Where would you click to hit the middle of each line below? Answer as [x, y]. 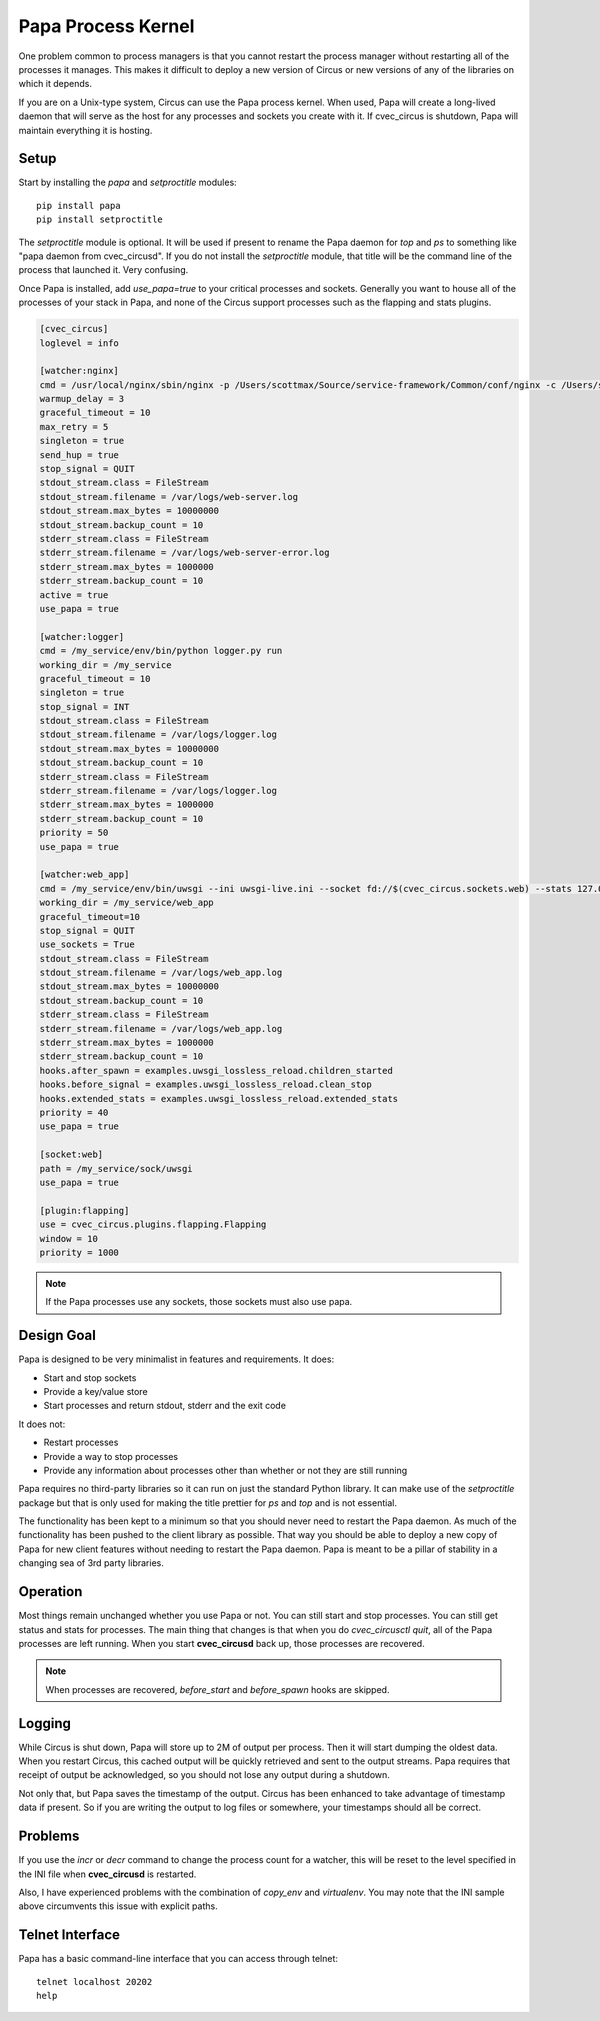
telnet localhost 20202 [94, 1981]
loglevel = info [79, 343]
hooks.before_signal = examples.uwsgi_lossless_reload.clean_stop [205, 1084]
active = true [74, 594]
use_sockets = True [87, 944]
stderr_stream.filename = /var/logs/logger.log [158, 791]
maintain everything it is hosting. [85, 130]
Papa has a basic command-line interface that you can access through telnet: [178, 1959]
